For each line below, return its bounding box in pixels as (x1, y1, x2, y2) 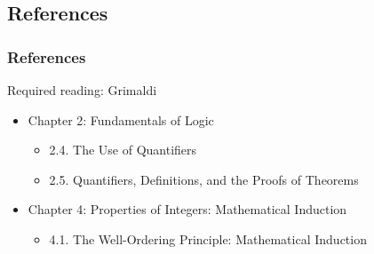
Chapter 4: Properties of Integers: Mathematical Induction (28, 200, 347, 218)
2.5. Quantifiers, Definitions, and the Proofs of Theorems (49, 170, 359, 188)
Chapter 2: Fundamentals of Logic (28, 110, 214, 129)
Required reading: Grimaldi (7, 81, 157, 99)
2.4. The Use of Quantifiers (49, 140, 197, 159)
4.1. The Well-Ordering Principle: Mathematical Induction (49, 229, 367, 248)
